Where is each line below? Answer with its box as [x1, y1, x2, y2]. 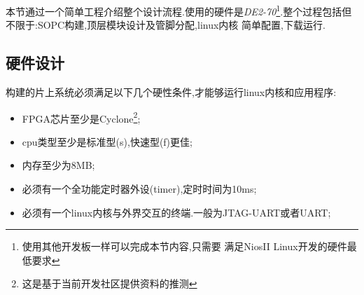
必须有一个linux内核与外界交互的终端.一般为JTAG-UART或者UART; [22, 205, 331, 219]
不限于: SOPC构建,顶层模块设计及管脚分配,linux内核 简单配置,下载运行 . [6, 18, 325, 32]
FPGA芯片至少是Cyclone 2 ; [22, 109, 141, 125]
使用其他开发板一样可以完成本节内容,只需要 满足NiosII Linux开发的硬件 [22, 239, 347, 254]
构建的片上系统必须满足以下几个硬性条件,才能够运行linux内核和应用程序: [6, 85, 337, 100]
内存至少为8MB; [22, 158, 95, 172]
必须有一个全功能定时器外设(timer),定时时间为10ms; [22, 181, 257, 196]
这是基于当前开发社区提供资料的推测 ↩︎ [22, 276, 197, 291]
